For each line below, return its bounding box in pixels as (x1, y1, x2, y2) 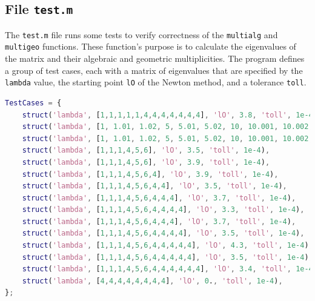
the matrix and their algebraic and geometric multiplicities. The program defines (5, 52, 305, 65)
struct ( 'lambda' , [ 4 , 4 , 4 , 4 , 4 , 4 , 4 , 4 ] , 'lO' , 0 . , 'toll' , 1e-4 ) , (22, 276, 283, 285)
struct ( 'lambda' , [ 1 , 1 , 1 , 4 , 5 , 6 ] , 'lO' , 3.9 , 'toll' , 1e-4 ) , (22, 157, 270, 167)
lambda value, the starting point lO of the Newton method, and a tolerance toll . (5, 76, 307, 88)
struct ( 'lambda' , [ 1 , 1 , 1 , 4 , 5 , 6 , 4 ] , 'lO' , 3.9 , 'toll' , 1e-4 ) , (22, 170, 279, 179)
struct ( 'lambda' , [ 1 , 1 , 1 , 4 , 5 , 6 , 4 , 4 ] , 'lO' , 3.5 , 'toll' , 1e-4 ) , (22, 182, 287, 191)
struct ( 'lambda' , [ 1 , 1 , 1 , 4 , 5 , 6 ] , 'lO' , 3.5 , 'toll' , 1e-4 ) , (22, 146, 270, 155)
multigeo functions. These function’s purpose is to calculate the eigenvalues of (5, 40, 296, 53)
